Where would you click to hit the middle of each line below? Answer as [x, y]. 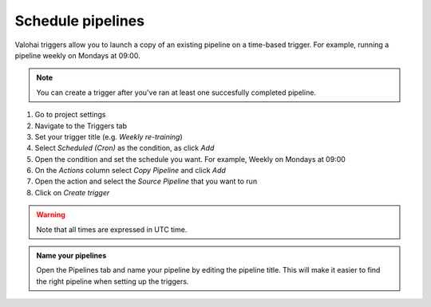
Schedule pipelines [80, 21]
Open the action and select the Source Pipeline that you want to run [146, 181]
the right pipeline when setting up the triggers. [113, 281]
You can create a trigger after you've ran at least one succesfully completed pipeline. [176, 92]
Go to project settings [70, 115]
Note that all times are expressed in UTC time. [112, 229]
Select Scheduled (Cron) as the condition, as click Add [125, 148]
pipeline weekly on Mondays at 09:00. [77, 55]
